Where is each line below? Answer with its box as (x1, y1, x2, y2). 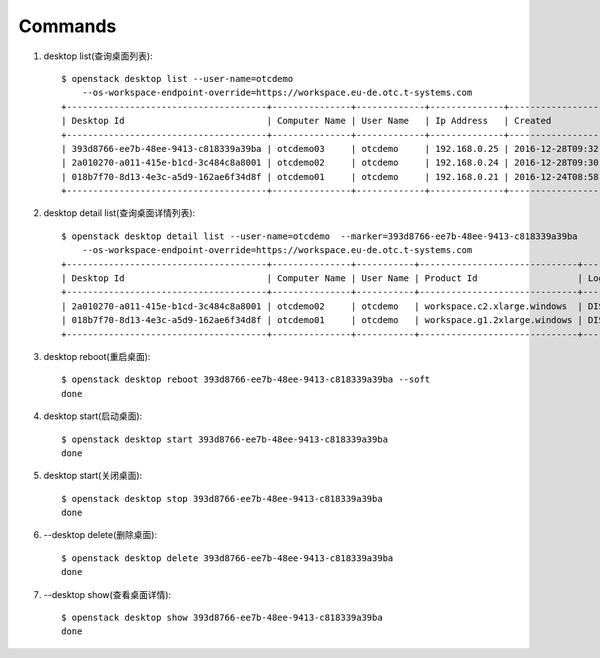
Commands (18, 15, 117, 37)
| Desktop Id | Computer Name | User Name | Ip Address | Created (61, 115, 552, 127)
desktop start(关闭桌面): (43, 470, 143, 482)
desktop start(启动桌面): (43, 410, 143, 422)
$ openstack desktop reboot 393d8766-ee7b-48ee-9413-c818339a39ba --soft (61, 374, 431, 385)
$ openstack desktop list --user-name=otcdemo (61, 73, 294, 84)
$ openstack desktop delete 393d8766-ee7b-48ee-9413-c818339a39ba (61, 552, 394, 564)
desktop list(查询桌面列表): (43, 50, 154, 62)
